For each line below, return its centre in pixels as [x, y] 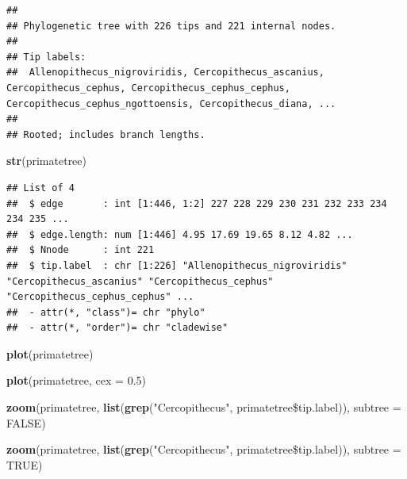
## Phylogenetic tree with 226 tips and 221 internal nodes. [171, 26]
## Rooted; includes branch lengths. [106, 134]
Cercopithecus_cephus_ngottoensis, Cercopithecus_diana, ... [171, 103]
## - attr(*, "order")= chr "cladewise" [117, 328]
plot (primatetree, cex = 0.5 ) [77, 380]
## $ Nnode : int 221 [81, 250]
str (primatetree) [46, 161]
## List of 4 [40, 188]
